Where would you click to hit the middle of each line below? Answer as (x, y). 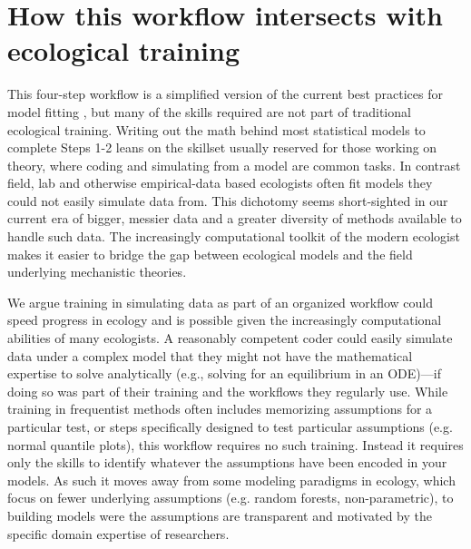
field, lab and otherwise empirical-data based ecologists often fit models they (220, 183)
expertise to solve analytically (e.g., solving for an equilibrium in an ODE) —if (224, 373)
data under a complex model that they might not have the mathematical (210, 355)
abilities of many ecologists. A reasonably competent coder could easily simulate (230, 338)
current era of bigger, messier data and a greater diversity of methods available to (235, 218)
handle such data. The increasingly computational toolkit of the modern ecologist (234, 236)
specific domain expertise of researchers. (118, 533)
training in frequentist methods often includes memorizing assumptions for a (220, 409)
